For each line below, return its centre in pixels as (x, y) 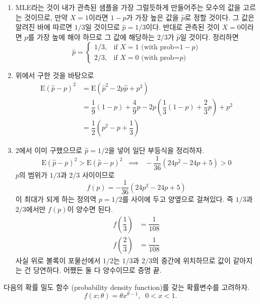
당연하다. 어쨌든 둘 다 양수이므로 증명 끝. (97, 270)
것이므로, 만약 (46, 17)
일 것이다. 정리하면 (209, 36)
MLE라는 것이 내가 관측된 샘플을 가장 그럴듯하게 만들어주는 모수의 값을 (128, 7)
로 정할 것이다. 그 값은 (219, 17)
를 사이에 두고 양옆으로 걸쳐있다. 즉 (178, 199)
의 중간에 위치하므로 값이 (191, 260)
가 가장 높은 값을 (152, 17)
